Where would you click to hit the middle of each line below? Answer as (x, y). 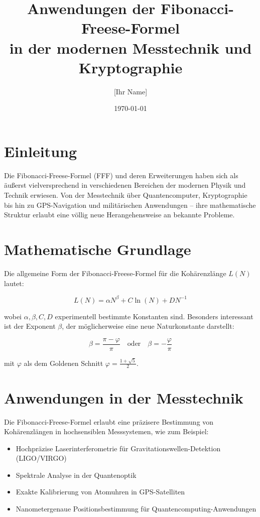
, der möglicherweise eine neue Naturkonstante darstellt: (148, 326)
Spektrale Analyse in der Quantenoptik (76, 475)
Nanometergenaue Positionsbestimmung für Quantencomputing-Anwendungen (136, 509)
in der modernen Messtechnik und (131, 47)
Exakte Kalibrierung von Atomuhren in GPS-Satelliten (100, 492)
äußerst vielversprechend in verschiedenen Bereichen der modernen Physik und (125, 185)
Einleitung (41, 151)
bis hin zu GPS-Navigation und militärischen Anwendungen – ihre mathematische (130, 205)
